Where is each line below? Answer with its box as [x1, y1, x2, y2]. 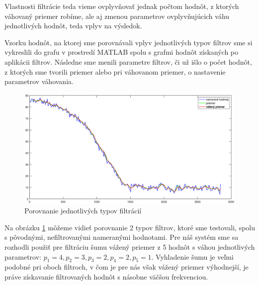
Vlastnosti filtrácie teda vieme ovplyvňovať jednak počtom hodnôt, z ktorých [4, 1, 239, 11]
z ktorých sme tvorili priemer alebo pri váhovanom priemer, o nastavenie [4, 66, 226, 77]
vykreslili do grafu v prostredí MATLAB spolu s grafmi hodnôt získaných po [4, 47, 239, 57]
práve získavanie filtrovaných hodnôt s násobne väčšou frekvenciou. [4, 272, 208, 282]
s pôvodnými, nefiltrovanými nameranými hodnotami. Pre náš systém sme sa [4, 232, 239, 242]
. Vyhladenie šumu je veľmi [151, 251, 234, 262]
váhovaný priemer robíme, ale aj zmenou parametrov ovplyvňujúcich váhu [4, 10, 230, 21]
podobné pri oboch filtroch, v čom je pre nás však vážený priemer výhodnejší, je [4, 262, 249, 272]
